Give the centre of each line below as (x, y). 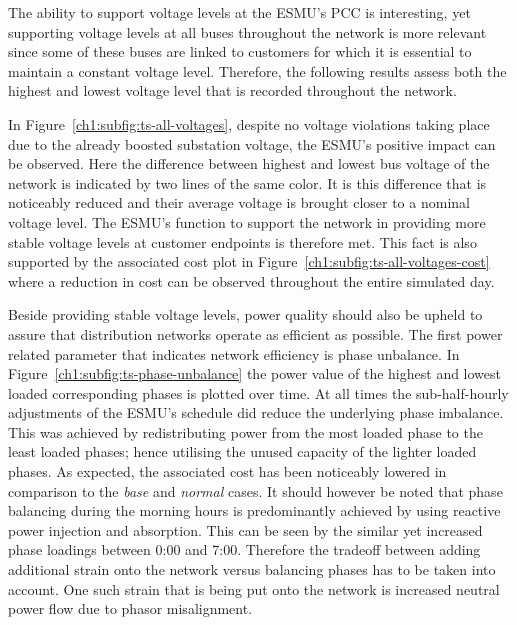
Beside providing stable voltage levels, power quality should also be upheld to (245, 314)
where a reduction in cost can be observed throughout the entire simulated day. (251, 280)
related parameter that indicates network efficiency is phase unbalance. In (234, 353)
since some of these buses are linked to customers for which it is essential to (240, 51)
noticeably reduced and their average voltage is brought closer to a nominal (239, 202)
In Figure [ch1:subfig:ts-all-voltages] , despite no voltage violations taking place (249, 123)
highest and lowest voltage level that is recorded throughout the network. (232, 90)
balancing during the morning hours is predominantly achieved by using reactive (254, 510)
